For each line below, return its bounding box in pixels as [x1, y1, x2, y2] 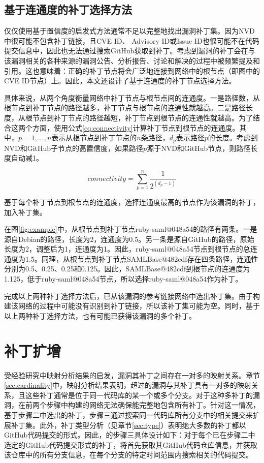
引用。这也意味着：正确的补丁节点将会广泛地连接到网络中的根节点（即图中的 [4, 65, 260, 76]
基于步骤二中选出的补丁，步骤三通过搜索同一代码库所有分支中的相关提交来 [4, 409, 253, 420]
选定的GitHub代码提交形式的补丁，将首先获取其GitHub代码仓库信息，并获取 [4, 439, 257, 450]
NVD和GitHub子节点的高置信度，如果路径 [4, 142, 144, 153]
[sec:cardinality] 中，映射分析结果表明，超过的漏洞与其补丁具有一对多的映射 [4, 380, 252, 390]
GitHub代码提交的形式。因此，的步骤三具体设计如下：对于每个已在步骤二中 [4, 429, 255, 440]
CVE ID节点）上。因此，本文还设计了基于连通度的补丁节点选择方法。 [4, 75, 236, 86]
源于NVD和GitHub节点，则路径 [147, 142, 251, 153]
